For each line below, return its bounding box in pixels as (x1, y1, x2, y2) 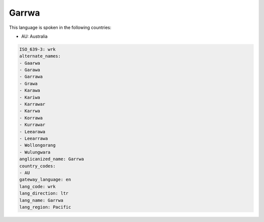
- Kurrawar (19, 122, 45, 127)
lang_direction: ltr (19, 191, 68, 196)
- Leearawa (19, 129, 45, 134)
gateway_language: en (19, 177, 71, 182)
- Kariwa (19, 95, 41, 100)
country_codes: (19, 163, 56, 169)
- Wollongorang (19, 143, 56, 148)
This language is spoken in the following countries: (9, 25, 111, 30)
